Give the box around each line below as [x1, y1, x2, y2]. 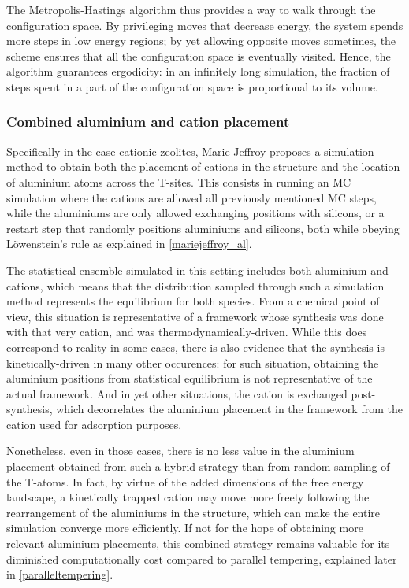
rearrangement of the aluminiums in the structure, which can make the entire [6, 504, 381, 520]
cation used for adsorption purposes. [6, 416, 182, 432]
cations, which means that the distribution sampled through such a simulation [6, 277, 385, 294]
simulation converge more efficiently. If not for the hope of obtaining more [6, 520, 363, 536]
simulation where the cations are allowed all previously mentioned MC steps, [6, 189, 377, 205]
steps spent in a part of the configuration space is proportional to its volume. [6, 78, 378, 94]
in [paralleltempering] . [6, 566, 113, 582]
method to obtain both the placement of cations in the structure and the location [6, 158, 400, 175]
